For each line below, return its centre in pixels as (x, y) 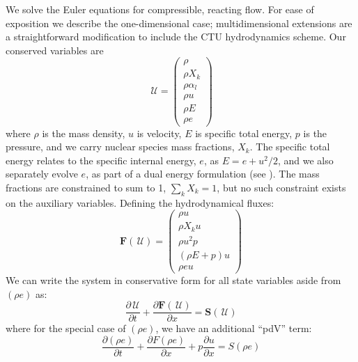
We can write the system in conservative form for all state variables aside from (173, 280)
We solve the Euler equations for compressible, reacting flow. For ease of (160, 9)
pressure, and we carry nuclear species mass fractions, (120, 147)
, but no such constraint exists (281, 187)
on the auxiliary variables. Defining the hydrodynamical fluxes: (140, 202)
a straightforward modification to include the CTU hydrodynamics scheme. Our (176, 37)
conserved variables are (55, 50)
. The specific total (290, 147)
